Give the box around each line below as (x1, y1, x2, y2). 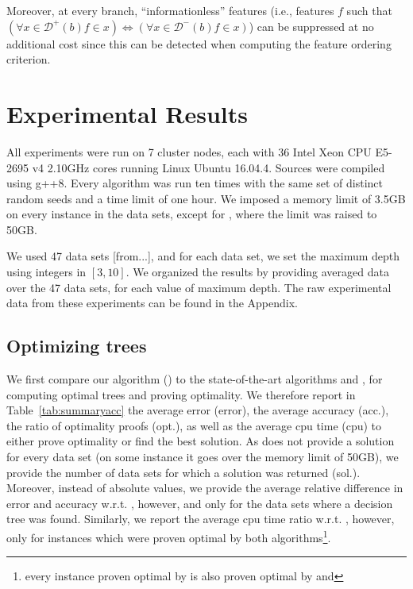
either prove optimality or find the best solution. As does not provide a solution (6, 433, 395, 449)
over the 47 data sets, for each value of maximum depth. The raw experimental (6, 279, 392, 295)
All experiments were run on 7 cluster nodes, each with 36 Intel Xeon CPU (6, 143, 372, 160)
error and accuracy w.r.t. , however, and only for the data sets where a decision (6, 495, 393, 511)
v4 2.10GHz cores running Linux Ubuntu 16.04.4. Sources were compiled (32, 159, 385, 175)
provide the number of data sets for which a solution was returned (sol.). (6, 464, 361, 480)
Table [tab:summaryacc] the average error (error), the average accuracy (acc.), (6, 402, 389, 418)
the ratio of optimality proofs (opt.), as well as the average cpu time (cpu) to (6, 417, 382, 433)
